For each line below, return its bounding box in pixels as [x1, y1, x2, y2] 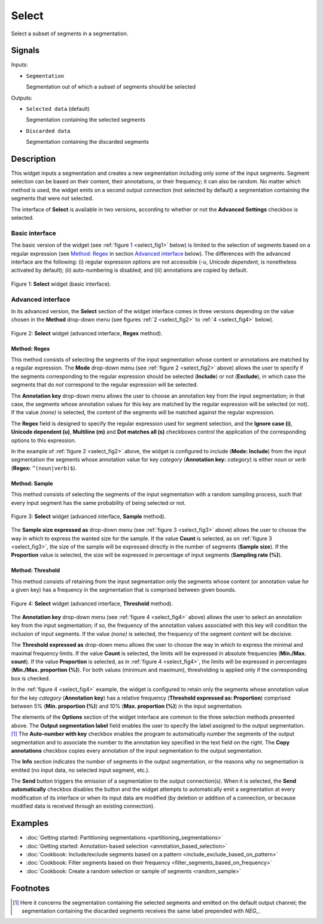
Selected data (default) [26, 105, 90, 113]
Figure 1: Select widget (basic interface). [11, 280, 112, 287]
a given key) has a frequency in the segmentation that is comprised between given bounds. [11, 586, 236, 593]
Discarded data [26, 128, 71, 134]
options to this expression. [11, 437, 77, 444]
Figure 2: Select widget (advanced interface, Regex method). [11, 329, 163, 337]
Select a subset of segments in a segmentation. [11, 30, 129, 37]
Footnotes [11, 883, 50, 893]
